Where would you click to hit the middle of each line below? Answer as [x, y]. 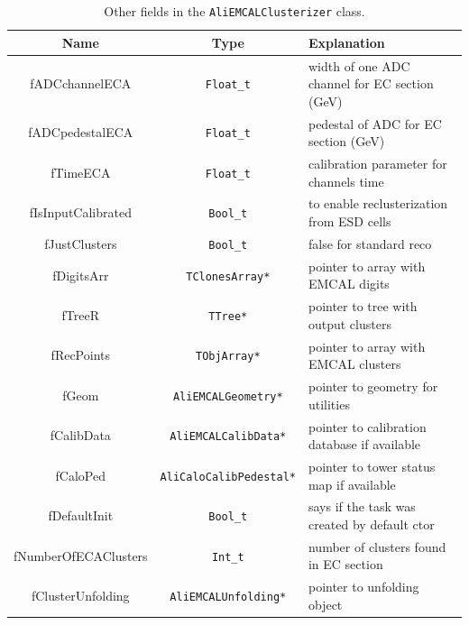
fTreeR [81, 314]
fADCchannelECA [81, 83]
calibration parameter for [377, 163]
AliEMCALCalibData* [228, 437]
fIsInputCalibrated [80, 212]
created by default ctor [371, 524]
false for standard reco [370, 243]
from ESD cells [349, 221]
